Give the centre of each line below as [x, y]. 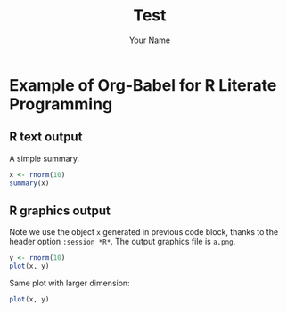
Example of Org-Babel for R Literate [143, 85]
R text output [46, 137]
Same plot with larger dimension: [70, 283]
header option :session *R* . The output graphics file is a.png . [123, 242]
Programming [61, 104]
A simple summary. [45, 158]
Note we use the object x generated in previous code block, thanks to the [144, 232]
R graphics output [60, 210]
